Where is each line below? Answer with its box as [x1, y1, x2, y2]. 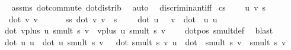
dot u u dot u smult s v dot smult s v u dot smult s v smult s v [4, 35, 286, 48]
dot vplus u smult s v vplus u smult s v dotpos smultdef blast [4, 24, 273, 36]
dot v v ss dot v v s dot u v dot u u [8, 12, 218, 25]
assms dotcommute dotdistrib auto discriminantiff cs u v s [11, 1, 266, 13]
